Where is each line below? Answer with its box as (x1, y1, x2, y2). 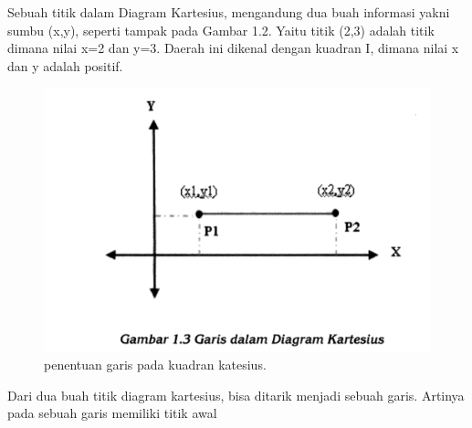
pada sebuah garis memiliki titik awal (7, 403, 217, 423)
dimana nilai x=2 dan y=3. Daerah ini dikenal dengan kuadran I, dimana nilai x (7, 38, 459, 57)
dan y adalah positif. (7, 56, 123, 75)
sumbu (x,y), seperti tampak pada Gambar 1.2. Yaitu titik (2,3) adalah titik (7, 20, 435, 39)
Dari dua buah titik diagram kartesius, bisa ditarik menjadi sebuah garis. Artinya (7, 385, 465, 404)
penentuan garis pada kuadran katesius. (44, 355, 267, 374)
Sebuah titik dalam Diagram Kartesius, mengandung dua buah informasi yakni (7, 3, 450, 21)
